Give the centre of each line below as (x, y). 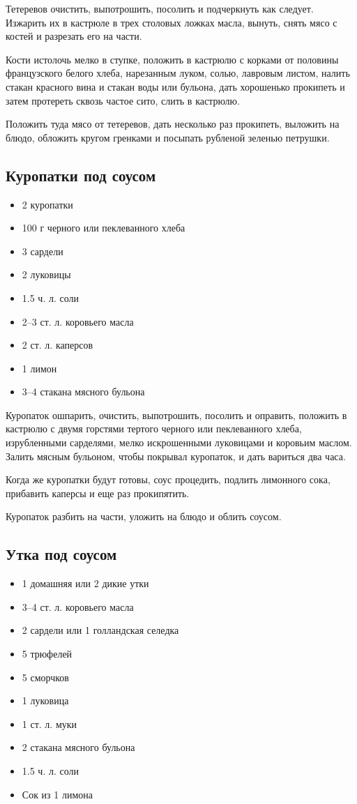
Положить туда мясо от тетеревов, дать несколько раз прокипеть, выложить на (173, 124)
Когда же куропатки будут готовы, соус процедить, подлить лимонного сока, (168, 479)
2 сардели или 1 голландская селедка (100, 630)
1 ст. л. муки (50, 723)
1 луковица (45, 700)
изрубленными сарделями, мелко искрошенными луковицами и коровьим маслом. (179, 442)
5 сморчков (45, 677)
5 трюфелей (47, 654)
